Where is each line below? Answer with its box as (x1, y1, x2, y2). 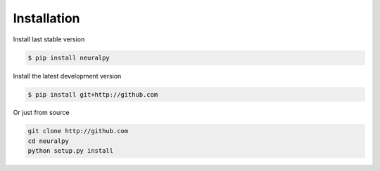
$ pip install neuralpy (27, 53, 110, 62)
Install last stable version (13, 35, 85, 43)
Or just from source (13, 109, 70, 117)
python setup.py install (27, 147, 114, 155)
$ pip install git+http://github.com (27, 90, 158, 98)
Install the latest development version (13, 71, 122, 80)
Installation (13, 11, 80, 26)
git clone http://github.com (27, 127, 129, 135)
